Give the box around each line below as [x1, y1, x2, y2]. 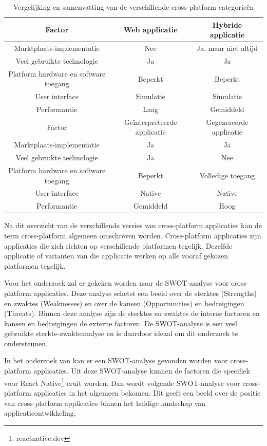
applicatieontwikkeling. [4, 407, 76, 418]
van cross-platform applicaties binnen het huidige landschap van [4, 397, 206, 408]
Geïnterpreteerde [124, 116, 177, 127]
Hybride [212, 19, 242, 30]
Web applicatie [123, 24, 178, 35]
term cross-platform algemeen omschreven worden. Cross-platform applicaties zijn [4, 230, 261, 240]
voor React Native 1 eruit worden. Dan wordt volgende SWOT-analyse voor [4, 376, 240, 388]
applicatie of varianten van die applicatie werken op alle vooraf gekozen [4, 250, 228, 261]
